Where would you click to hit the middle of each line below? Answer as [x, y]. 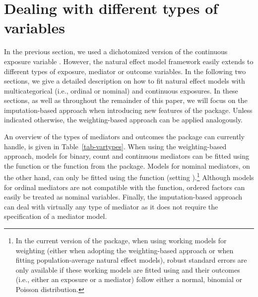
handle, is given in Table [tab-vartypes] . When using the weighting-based [115, 146]
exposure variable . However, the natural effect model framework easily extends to [129, 61]
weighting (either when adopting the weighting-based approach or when [125, 250]
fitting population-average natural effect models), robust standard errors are [131, 260]
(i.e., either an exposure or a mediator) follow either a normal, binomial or [129, 279]
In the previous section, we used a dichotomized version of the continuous [116, 51]
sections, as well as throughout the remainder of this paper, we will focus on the [126, 100]
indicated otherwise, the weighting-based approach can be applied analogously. [124, 120]
